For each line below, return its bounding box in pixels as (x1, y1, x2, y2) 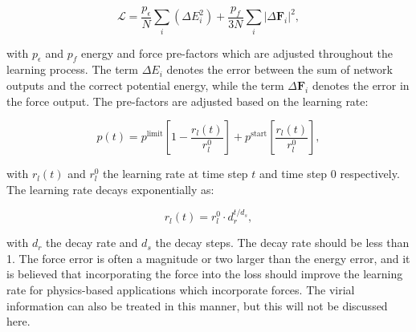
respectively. (340, 165, 400, 182)
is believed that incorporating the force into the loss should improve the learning (6, 265, 403, 282)
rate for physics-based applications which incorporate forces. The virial (6, 281, 355, 298)
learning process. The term (6, 61, 138, 78)
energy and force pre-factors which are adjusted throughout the (80, 44, 394, 61)
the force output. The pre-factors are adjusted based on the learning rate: (6, 92, 369, 109)
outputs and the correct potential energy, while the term (6, 76, 284, 93)
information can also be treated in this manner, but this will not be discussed (6, 297, 388, 314)
